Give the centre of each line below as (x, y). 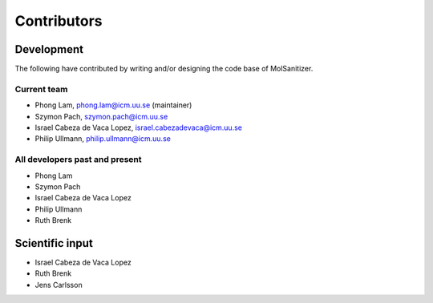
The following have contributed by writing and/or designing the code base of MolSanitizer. (164, 69)
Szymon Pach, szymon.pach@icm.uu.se (101, 116)
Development (49, 49)
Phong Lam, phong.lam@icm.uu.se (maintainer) (113, 105)
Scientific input (54, 243)
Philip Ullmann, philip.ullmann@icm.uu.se (103, 139)
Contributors (59, 21)
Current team (41, 89)
